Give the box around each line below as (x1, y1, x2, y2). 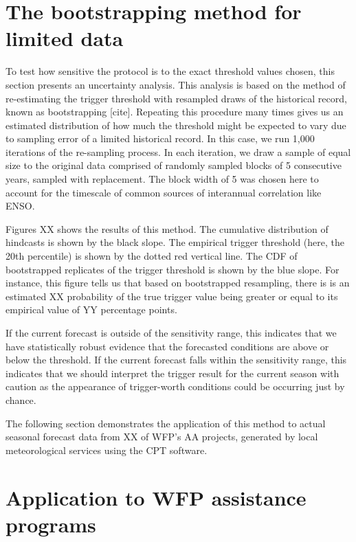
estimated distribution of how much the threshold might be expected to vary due (5, 117, 346, 132)
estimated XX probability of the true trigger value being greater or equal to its (5, 289, 338, 303)
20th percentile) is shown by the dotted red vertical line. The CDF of (5, 249, 298, 263)
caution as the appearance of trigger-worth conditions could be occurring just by (5, 379, 345, 394)
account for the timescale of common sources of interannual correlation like (5, 185, 322, 199)
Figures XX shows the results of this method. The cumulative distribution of (5, 221, 329, 236)
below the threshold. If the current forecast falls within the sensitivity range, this (5, 352, 347, 367)
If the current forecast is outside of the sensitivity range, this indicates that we (5, 326, 337, 339)
